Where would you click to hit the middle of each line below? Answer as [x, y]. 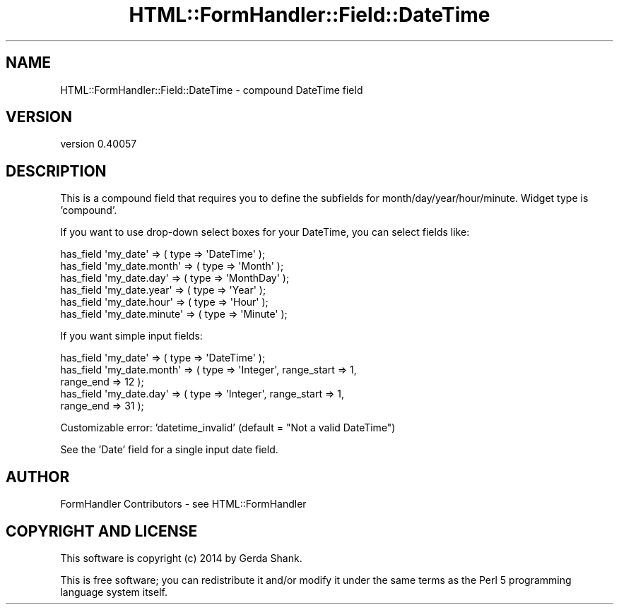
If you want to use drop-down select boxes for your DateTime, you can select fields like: [265, 232]
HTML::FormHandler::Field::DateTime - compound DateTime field [212, 90]
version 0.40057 [99, 144]
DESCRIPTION [56, 171]
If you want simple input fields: [131, 336]
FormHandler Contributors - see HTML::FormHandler [183, 504]
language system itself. [114, 592]
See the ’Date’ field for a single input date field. [169, 450]
